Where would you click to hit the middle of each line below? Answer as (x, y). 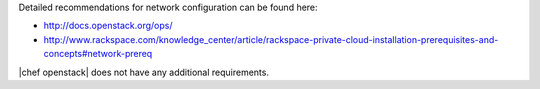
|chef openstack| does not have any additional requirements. (144, 72)
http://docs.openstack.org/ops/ (108, 26)
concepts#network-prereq (98, 54)
